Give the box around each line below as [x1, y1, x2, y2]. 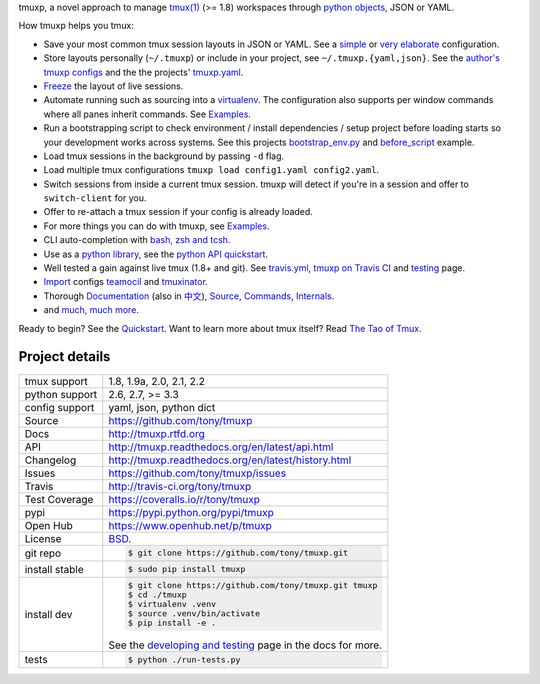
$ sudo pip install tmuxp [127, 564, 246, 575]
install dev [24, 607, 73, 621]
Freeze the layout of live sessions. [43, 80, 184, 92]
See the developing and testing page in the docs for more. [108, 638, 383, 652]
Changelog [24, 453, 77, 467]
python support [24, 387, 98, 401]
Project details [18, 348, 111, 365]
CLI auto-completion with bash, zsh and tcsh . [43, 234, 231, 246]
